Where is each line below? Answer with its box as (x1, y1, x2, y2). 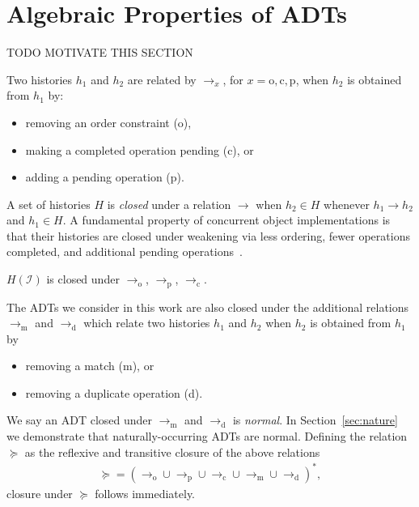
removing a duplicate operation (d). (25, 384, 203, 401)
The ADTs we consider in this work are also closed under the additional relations (6, 298, 409, 315)
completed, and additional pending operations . (6, 243, 243, 260)
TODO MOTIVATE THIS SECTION (6, 44, 193, 61)
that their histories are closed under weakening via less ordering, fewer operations (6, 227, 410, 244)
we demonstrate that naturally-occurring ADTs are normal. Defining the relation (6, 428, 408, 445)
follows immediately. (95, 484, 196, 501)
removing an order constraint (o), (25, 113, 192, 130)
